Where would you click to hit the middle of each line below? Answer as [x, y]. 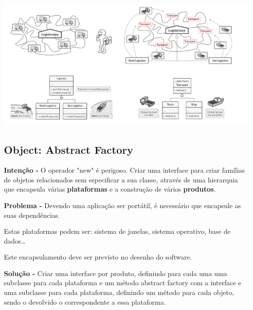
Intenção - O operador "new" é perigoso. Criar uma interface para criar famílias [125, 170]
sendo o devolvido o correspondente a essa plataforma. [85, 302]
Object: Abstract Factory [69, 150]
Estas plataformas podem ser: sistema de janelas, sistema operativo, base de [117, 231]
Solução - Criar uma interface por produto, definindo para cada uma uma [116, 273]
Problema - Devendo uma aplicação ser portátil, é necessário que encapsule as [123, 205]
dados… [15, 240]
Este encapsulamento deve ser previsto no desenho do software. [98, 257]
